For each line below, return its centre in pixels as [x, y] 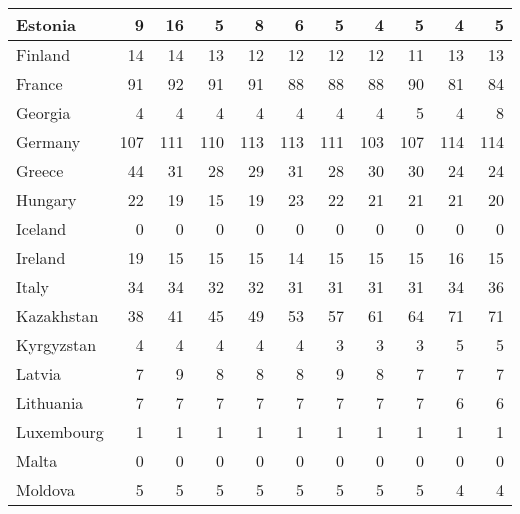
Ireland [41, 257]
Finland [43, 54]
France [39, 83]
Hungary [46, 199]
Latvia [39, 373]
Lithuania [50, 402]
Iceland [41, 228]
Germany [48, 141]
